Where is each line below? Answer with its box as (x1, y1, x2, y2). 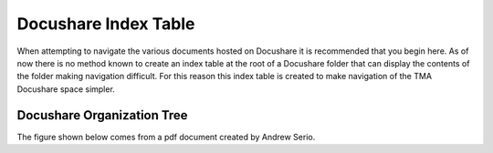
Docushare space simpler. (16, 83, 116, 95)
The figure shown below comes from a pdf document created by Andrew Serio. (16, 131, 316, 142)
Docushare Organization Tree (16, 107, 188, 123)
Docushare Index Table (16, 14, 195, 34)
